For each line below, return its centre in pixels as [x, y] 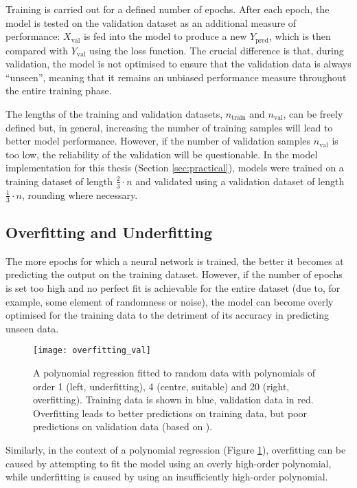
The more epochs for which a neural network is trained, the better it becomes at [175, 261]
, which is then [300, 36]
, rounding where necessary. [80, 194]
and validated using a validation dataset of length [240, 181]
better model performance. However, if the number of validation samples [158, 141]
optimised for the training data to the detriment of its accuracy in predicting [167, 315]
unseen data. [32, 328]
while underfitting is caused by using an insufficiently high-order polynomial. [167, 477]
